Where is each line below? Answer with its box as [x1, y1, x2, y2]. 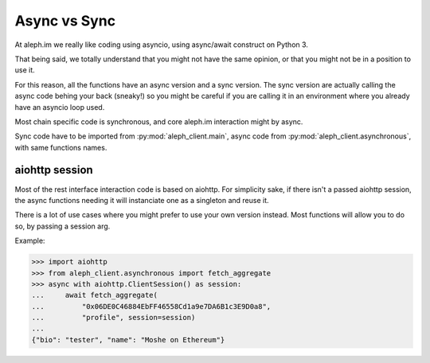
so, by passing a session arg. [14, 221, 111, 231]
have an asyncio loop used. [14, 102, 105, 111]
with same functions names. [14, 142, 107, 152]
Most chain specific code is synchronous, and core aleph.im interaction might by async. [14, 116, 303, 127]
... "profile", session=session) [31, 313, 196, 322]
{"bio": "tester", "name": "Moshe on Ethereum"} [31, 335, 225, 344]
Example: [14, 236, 45, 246]
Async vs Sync [14, 12, 115, 29]
